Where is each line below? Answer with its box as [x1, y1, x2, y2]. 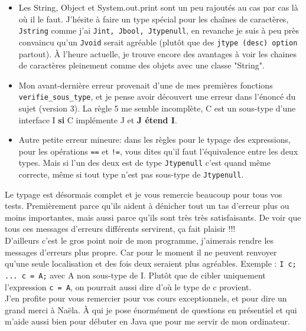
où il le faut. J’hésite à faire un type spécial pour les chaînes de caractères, [18, 12, 289, 25]
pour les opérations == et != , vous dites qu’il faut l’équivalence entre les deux [18, 145, 298, 157]
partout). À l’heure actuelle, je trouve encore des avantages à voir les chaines [18, 47, 297, 60]
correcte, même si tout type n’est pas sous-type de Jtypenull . [18, 168, 244, 181]
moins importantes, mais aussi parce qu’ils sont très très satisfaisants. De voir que [5, 211, 301, 223]
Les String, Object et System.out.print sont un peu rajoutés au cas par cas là [18, 1, 298, 13]
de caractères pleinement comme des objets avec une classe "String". [18, 59, 265, 71]
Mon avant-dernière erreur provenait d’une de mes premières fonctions [18, 78, 273, 91]
